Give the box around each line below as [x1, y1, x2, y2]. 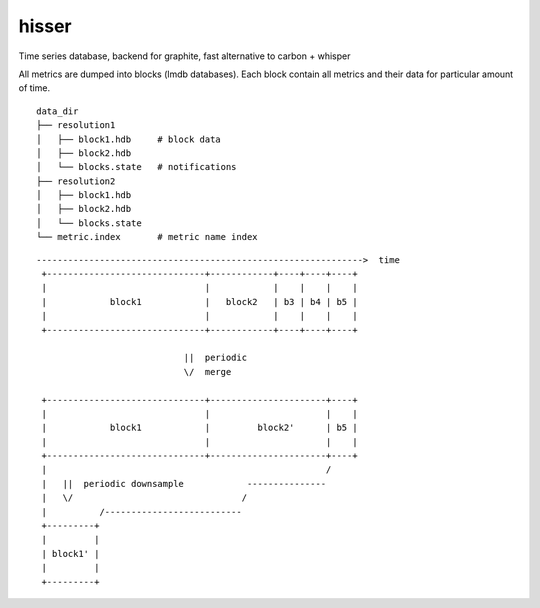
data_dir [36, 105, 79, 117]
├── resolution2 [36, 175, 116, 187]
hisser [18, 15, 72, 37]
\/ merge [183, 366, 232, 377]
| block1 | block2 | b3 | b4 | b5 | [41, 296, 359, 307]
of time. [18, 82, 50, 94]
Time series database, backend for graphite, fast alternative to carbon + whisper [18, 50, 351, 62]
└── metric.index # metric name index [36, 231, 259, 243]
